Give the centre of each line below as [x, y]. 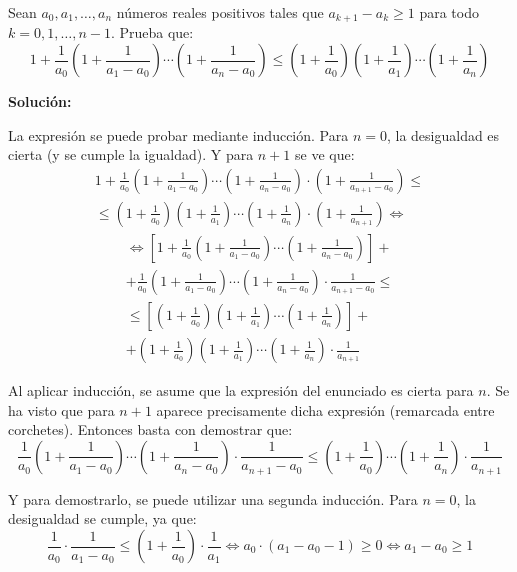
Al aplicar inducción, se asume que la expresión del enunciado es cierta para [241, 390]
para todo [449, 12]
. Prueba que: [152, 32]
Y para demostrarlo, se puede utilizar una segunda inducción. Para [213, 498]
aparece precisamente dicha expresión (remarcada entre [325, 409]
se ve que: [325, 154]
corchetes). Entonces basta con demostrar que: [150, 429]
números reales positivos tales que [220, 12]
